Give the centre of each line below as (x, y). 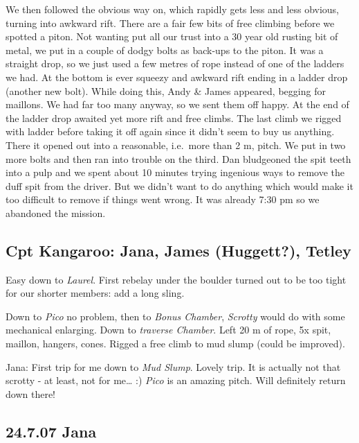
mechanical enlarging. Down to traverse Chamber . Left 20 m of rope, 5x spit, (168, 330)
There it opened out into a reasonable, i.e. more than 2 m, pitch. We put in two (176, 145)
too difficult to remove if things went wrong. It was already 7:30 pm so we (163, 199)
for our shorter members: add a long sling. (95, 293)
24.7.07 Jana (51, 431)
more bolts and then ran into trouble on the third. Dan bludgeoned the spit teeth (178, 158)
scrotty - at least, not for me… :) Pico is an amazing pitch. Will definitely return (176, 380)
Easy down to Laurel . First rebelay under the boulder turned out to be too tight (176, 279)
